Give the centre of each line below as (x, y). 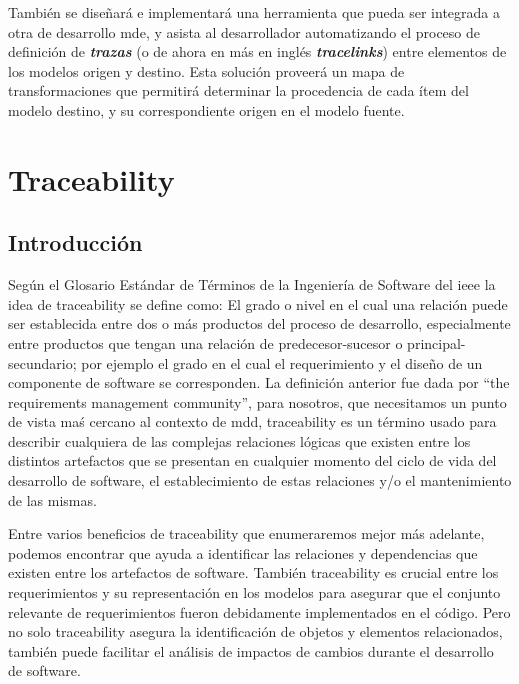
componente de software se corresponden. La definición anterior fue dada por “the (259, 382)
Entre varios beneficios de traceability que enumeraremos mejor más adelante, (246, 533)
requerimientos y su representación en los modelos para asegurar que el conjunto (254, 592)
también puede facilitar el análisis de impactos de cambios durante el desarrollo (251, 650)
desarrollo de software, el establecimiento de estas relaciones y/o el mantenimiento (260, 480)
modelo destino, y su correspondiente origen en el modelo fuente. (206, 109)
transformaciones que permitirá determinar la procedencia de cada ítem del (238, 90)
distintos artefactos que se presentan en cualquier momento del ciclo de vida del (252, 460)
